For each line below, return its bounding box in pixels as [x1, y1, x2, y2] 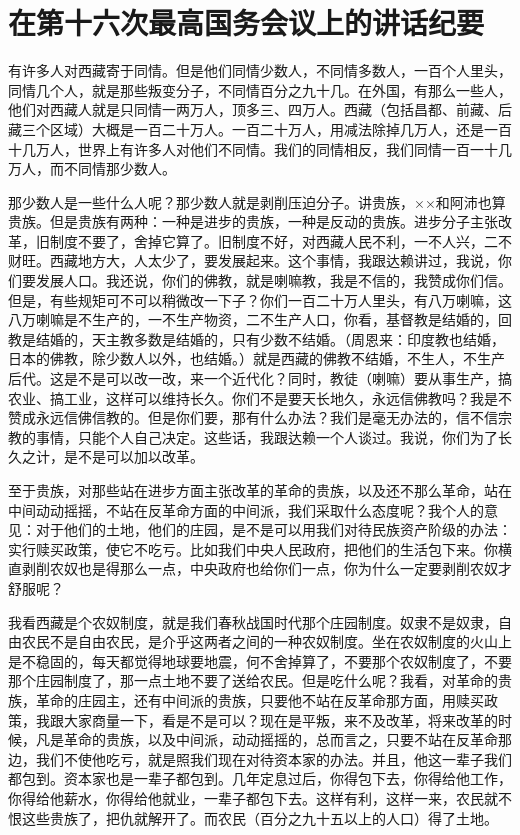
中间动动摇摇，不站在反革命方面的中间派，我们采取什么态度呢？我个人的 [8, 499, 484, 520]
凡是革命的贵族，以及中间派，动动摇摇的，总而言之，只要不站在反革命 [35, 729, 498, 750]
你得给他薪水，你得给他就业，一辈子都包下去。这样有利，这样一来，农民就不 [8, 787, 512, 808]
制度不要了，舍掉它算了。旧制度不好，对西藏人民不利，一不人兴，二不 [49, 230, 512, 251]
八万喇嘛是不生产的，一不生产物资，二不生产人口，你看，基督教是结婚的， [8, 309, 498, 330]
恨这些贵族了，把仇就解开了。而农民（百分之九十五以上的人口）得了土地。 [8, 807, 498, 828]
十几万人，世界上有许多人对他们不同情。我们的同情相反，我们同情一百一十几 [8, 138, 512, 159]
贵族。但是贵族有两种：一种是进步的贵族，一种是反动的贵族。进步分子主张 [8, 211, 498, 232]
